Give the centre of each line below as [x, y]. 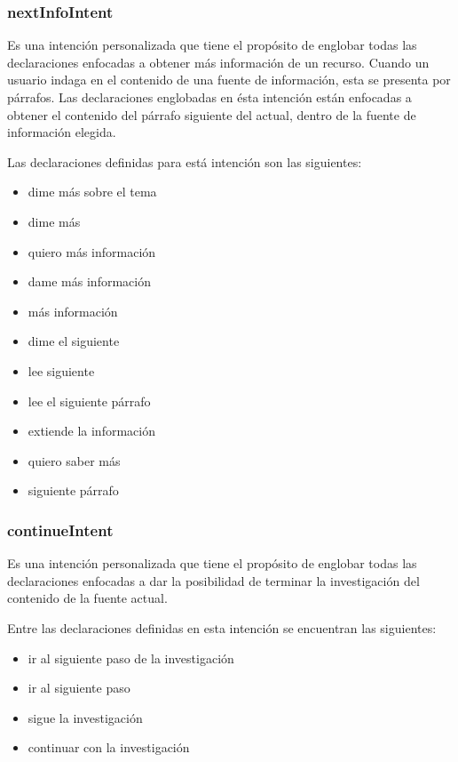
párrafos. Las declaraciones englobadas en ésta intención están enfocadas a [209, 97]
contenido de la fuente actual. [87, 598]
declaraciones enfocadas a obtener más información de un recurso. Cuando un [218, 62]
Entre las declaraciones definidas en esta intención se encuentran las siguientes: [222, 627]
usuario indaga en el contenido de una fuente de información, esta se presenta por [229, 80]
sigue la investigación [85, 717]
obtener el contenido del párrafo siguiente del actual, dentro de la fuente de [212, 114]
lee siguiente [61, 370]
